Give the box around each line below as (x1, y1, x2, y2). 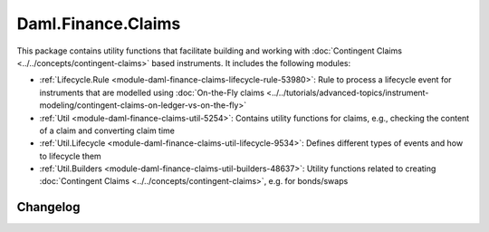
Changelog (16, 199, 81, 215)
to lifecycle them (39, 150, 101, 161)
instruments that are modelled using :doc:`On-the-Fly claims (39, 87, 264, 98)
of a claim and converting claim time (39, 125, 176, 136)
